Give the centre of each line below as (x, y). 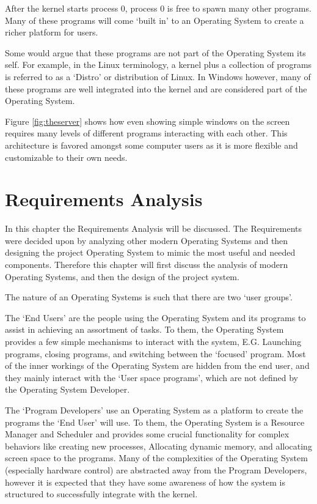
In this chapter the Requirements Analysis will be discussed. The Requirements (154, 228)
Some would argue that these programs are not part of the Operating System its (155, 52)
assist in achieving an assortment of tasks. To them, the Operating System (144, 329)
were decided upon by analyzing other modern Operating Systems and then (147, 240)
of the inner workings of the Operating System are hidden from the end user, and (157, 365)
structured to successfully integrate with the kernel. (101, 494)
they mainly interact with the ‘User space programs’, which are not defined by (151, 377)
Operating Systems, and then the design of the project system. (122, 276)
